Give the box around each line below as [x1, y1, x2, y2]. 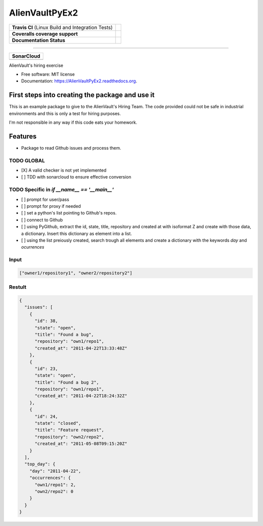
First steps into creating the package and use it [9, 91, 155, 99]
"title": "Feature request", [35, 427, 104, 433]
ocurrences [21, 244, 45, 250]
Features [9, 132, 37, 140]
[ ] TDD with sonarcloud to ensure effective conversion [21, 174, 131, 180]
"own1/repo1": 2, [35, 482, 76, 487]
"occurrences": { [29, 475, 71, 481]
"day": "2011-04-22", [29, 468, 81, 474]
